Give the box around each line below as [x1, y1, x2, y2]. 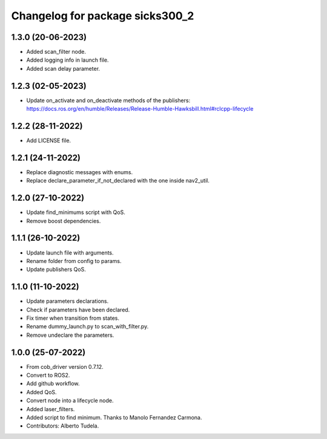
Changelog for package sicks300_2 [11, 9, 194, 22]
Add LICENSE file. [26, 137, 71, 145]
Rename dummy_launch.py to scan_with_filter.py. [26, 323, 149, 330]
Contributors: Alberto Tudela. [26, 422, 99, 429]
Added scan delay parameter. [26, 65, 100, 72]
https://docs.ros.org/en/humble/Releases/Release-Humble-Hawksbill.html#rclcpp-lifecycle [26, 105, 254, 112]
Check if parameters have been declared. [26, 306, 130, 313]
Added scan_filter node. [26, 48, 86, 56]
